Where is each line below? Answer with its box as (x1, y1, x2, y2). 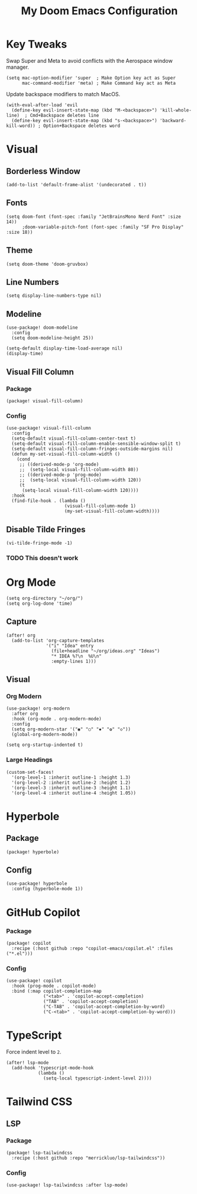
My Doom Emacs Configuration (21, 4, 178, 18)
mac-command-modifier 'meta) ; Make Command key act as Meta (21, 80, 176, 86)
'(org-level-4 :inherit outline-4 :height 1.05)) (11, 790, 136, 796)
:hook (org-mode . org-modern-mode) (11, 716, 102, 722)
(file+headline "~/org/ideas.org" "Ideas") (51, 648, 160, 654)
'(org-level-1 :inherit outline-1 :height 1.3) (11, 774, 131, 780)
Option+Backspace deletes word (43, 123, 120, 129)
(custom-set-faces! (6, 769, 54, 775)
